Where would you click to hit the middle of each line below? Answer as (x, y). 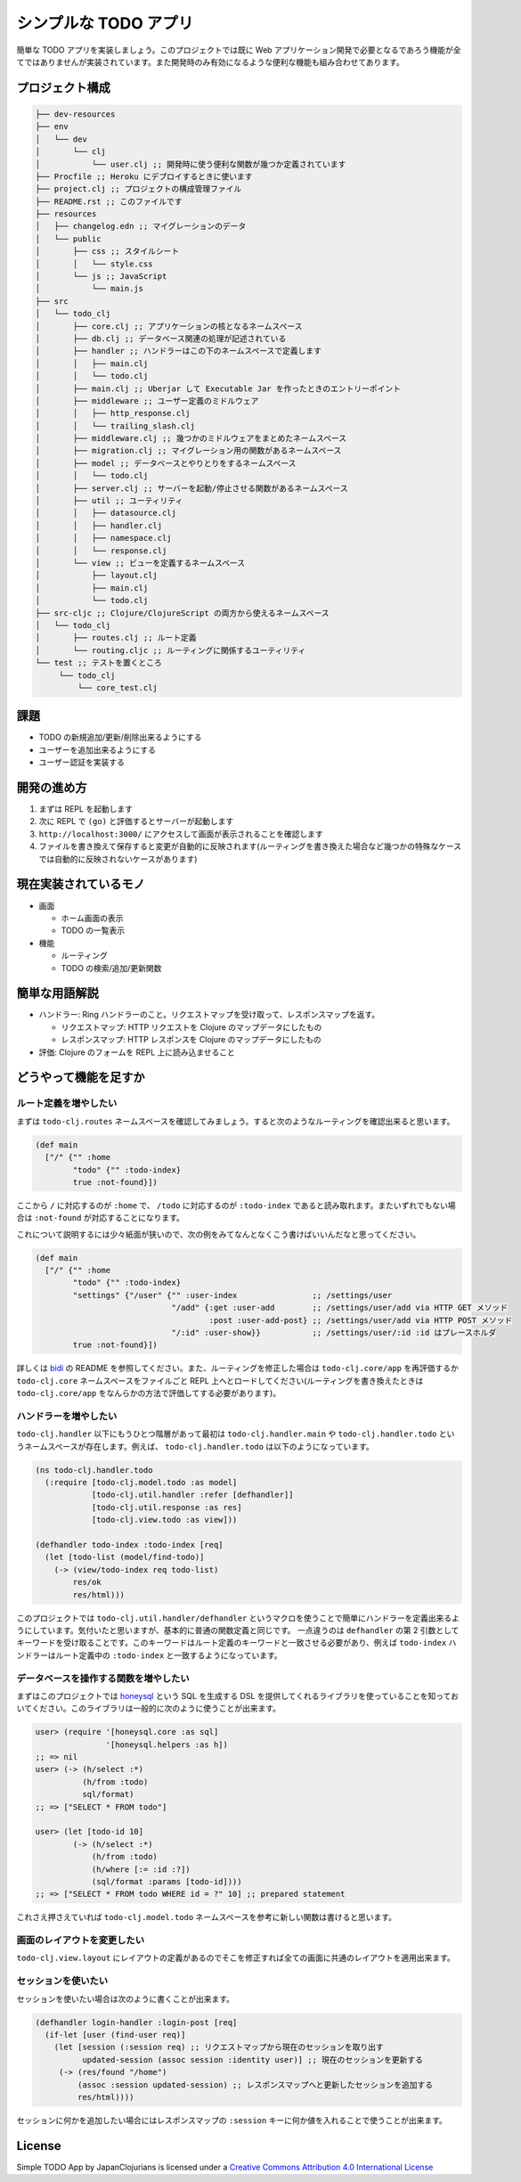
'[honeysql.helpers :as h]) (167, 1745)
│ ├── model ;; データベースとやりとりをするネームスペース (166, 463)
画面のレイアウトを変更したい (81, 1941)
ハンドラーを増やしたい (67, 1416)
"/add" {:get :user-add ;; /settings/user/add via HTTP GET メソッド (339, 1308)
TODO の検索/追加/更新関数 (111, 968)
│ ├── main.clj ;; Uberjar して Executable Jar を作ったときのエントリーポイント (218, 388)
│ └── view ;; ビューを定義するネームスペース (140, 563)
